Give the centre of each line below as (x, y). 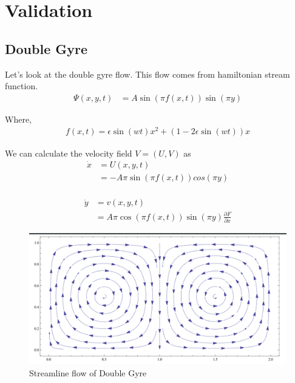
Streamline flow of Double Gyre (88, 372)
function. (22, 86)
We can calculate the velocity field (69, 153)
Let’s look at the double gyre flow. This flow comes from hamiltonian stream (147, 74)
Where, (18, 119)
